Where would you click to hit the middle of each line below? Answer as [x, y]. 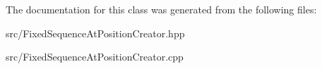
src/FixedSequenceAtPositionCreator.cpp [95, 57]
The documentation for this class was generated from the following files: [161, 9]
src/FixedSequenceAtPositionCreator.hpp [95, 33]
